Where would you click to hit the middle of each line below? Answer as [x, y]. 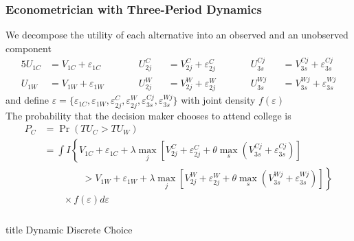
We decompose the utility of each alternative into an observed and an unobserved [177, 35]
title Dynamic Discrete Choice [69, 230]
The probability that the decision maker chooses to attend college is [148, 115]
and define [27, 100]
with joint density [218, 100]
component [29, 48]
